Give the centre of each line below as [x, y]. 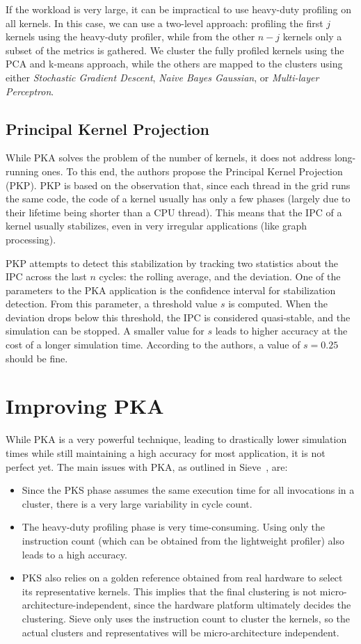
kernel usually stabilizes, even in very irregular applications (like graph [157, 226]
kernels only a [312, 37]
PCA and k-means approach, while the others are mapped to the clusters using [174, 64]
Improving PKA [85, 406]
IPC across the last [46, 276]
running [22, 171]
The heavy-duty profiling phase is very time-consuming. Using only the [173, 527]
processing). [31, 239]
